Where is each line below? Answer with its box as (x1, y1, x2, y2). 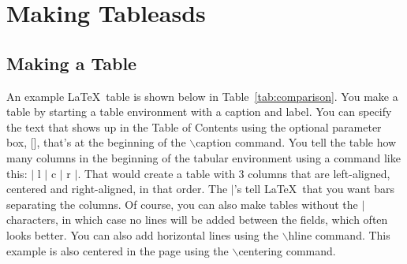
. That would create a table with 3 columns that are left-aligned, (77, 165, 390, 181)
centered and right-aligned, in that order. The (6, 180, 228, 197)
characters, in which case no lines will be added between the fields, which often (6, 211, 388, 228)
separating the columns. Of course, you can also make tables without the (6, 195, 358, 212)
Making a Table (6, 50, 137, 75)
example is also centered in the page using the (6, 242, 229, 258)
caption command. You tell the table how (196, 134, 397, 151)
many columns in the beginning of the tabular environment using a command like (6, 149, 401, 165)
